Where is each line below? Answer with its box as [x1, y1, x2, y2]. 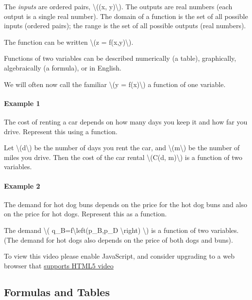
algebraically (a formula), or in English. [4, 62, 121, 72]
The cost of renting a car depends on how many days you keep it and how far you [4, 116, 248, 126]
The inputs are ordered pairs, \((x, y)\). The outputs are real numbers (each [4, 1, 233, 11]
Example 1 [4, 98, 40, 108]
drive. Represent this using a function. [4, 126, 118, 136]
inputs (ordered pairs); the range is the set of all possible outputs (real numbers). [4, 20, 246, 31]
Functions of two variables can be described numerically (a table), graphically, [4, 53, 236, 63]
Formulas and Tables [4, 284, 110, 299]
